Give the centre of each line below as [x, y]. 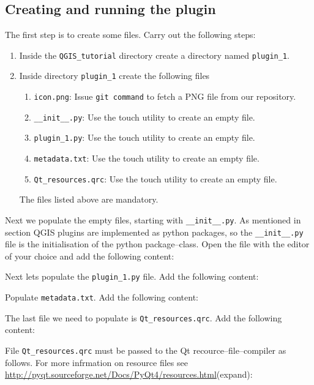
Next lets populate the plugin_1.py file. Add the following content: [132, 276]
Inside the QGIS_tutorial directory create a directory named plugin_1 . [154, 55]
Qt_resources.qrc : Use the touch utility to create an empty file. [155, 178]
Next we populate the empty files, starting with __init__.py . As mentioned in [153, 219]
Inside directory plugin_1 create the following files [114, 76]
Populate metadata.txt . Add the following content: [102, 297]
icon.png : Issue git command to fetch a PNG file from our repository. [165, 96]
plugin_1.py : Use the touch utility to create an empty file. [144, 137]
